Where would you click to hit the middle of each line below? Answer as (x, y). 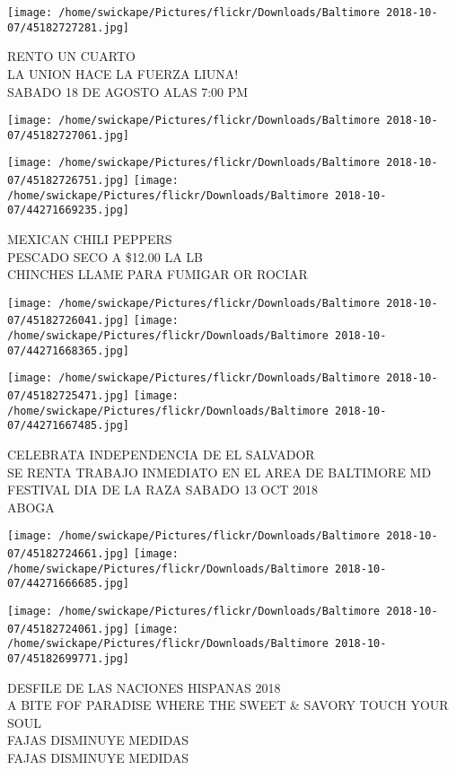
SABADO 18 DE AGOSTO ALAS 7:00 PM (128, 91)
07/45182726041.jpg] (69, 321)
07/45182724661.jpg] (69, 554)
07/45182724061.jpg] (69, 629)
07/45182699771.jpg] (69, 659)
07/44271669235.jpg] (69, 210)
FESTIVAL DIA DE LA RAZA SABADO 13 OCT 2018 (163, 490)
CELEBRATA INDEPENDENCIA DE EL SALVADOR (161, 455)
